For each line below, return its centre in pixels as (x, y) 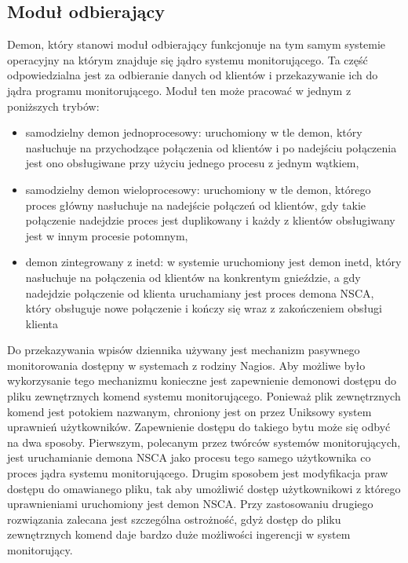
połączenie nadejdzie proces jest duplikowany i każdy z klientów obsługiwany (210, 220)
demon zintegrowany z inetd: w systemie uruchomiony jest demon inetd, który (213, 262)
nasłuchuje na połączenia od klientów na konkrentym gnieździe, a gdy (193, 277)
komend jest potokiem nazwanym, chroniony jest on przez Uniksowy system (189, 411)
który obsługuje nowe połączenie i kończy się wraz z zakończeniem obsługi (204, 308)
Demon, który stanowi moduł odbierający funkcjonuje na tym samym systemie (197, 44)
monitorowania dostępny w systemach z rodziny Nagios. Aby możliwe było (186, 365)
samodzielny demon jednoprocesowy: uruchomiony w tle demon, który (194, 132)
